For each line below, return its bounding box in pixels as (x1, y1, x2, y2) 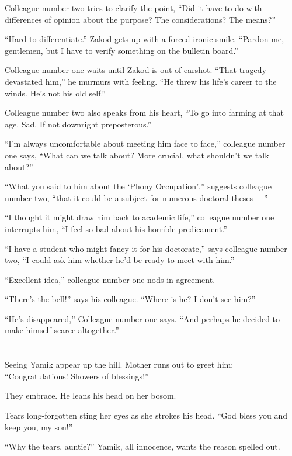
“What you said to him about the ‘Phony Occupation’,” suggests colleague (5, 180, 272, 192)
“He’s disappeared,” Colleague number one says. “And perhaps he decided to (5, 312, 280, 324)
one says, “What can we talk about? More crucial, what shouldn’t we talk (5, 148, 269, 161)
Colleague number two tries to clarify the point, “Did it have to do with (5, 2, 262, 13)
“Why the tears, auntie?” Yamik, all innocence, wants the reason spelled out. (5, 440, 280, 452)
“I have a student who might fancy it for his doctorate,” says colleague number (5, 242, 287, 254)
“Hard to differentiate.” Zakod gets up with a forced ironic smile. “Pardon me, (5, 33, 284, 45)
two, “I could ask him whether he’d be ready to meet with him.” (5, 254, 235, 266)
